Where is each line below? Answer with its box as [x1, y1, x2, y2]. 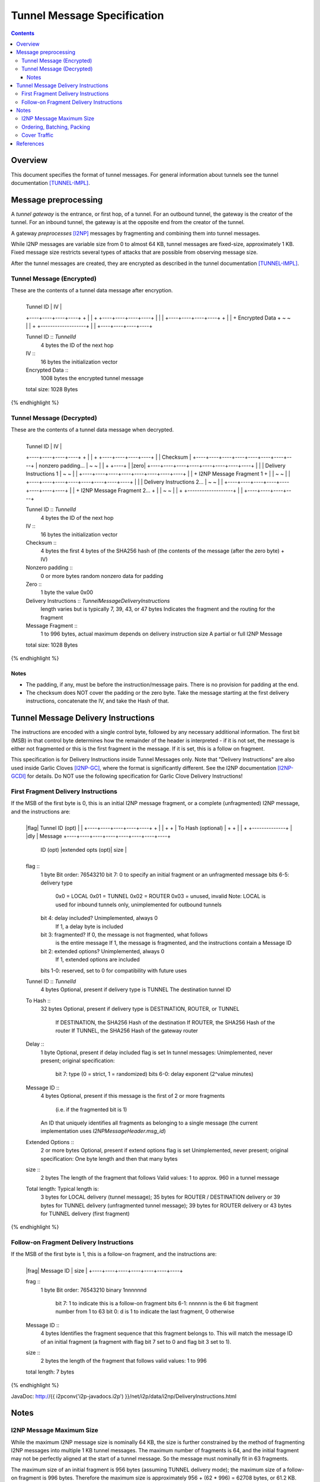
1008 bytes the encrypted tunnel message [40, 375, 144, 382]
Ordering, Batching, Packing [21, 123, 90, 130]
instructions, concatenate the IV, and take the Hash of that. [25, 697, 169, 705]
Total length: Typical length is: [25, 1185, 99, 1192]
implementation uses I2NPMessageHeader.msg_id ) [40, 1128, 166, 1135]
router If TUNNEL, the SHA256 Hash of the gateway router [55, 1027, 199, 1034]
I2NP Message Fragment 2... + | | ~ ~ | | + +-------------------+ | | [81, 487, 243, 494]
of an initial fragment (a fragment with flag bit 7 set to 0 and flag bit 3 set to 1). [40, 1338, 231, 1345]
